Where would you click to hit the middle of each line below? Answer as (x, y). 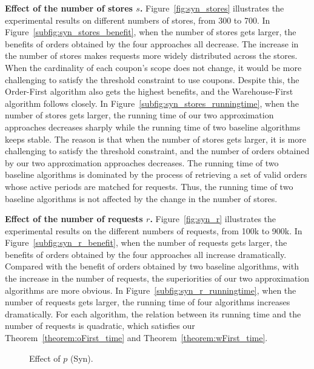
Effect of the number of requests (74, 219)
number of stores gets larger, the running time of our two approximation (139, 115)
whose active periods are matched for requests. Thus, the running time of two (149, 186)
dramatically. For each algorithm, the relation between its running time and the (153, 313)
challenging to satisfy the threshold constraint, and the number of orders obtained (157, 151)
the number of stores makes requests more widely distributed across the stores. (151, 56)
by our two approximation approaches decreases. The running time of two (142, 162)
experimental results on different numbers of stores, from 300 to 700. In (138, 20)
